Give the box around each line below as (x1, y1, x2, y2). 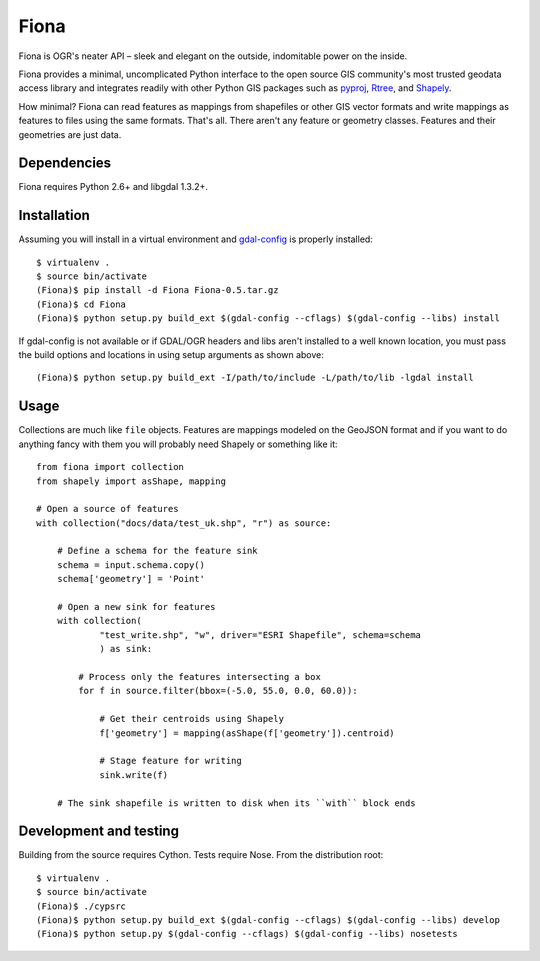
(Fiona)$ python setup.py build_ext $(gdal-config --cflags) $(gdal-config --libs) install (36, 313, 500, 324)
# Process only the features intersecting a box (78, 671, 322, 682)
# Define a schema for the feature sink (56, 545, 259, 557)
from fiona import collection (36, 461, 185, 473)
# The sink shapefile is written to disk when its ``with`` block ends (56, 797, 416, 809)
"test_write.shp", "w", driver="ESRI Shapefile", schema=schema (99, 629, 422, 640)
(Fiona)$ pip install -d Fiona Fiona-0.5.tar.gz (36, 285, 279, 296)
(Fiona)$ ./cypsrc (36, 900, 127, 912)
